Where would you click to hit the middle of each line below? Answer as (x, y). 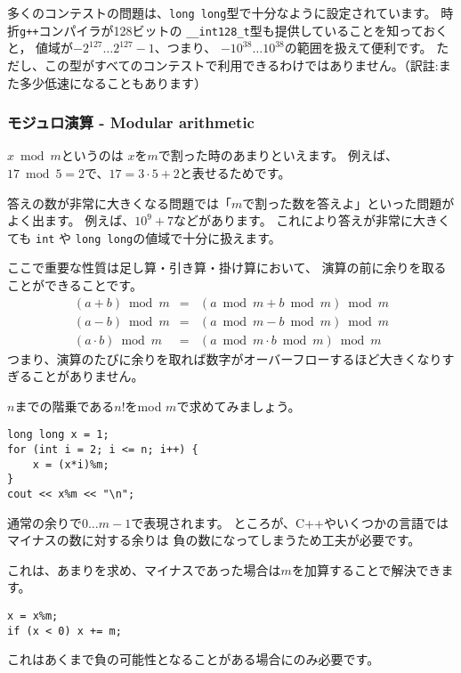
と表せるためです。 (235, 172)
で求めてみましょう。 (239, 405)
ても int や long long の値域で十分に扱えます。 (144, 237)
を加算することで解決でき (366, 569)
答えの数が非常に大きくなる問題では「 (119, 203)
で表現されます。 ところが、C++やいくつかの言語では (290, 522)
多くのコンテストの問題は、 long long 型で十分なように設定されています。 (222, 12)
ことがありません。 (88, 376)
